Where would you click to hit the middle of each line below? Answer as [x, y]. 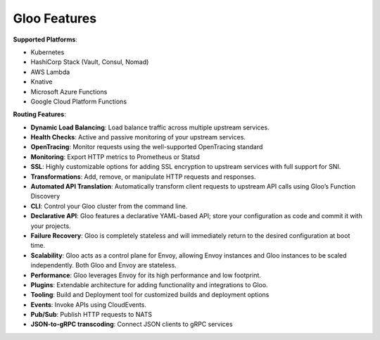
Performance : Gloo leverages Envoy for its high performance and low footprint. [146, 275]
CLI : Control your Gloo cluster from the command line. [109, 206]
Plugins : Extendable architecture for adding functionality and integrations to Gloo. [149, 284]
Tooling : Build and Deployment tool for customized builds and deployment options [150, 295]
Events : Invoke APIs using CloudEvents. [89, 304]
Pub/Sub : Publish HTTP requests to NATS [91, 315]
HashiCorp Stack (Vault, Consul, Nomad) [90, 62]
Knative [42, 82]
